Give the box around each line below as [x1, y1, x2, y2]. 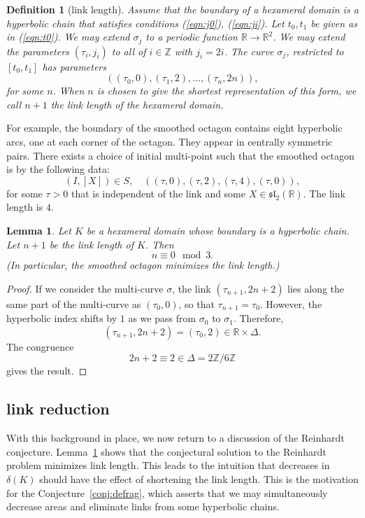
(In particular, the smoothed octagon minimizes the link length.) [6, 258, 280, 272]
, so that [178, 296, 215, 311]
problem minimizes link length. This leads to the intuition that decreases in [6, 458, 330, 472]
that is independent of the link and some [71, 185, 246, 200]
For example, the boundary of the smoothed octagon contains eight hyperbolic [6, 120, 343, 135]
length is [6, 199, 43, 214]
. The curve [224, 43, 274, 58]
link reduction [6, 398, 110, 419]
